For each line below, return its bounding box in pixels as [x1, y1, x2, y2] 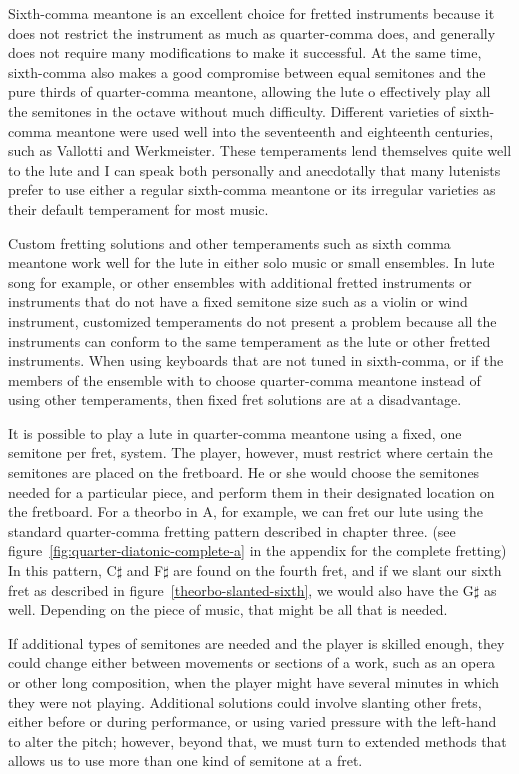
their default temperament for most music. [8, 198, 269, 219]
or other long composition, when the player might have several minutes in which [8, 672, 500, 692]
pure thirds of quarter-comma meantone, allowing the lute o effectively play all [8, 81, 491, 102]
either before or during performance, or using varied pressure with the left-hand [8, 711, 497, 732]
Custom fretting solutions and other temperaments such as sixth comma [8, 232, 451, 253]
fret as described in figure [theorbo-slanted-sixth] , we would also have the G [8, 579, 474, 600]
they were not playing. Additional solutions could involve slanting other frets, [8, 691, 482, 712]
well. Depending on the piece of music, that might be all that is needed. [8, 599, 448, 620]
